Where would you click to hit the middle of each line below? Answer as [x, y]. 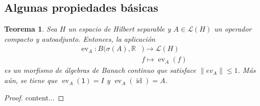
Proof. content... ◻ [34, 97]
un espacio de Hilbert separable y [119, 29]
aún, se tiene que [31, 80]
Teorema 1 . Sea [31, 29]
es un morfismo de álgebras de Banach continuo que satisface [100, 70]
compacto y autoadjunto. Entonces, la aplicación [80, 38]
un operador [233, 29]
